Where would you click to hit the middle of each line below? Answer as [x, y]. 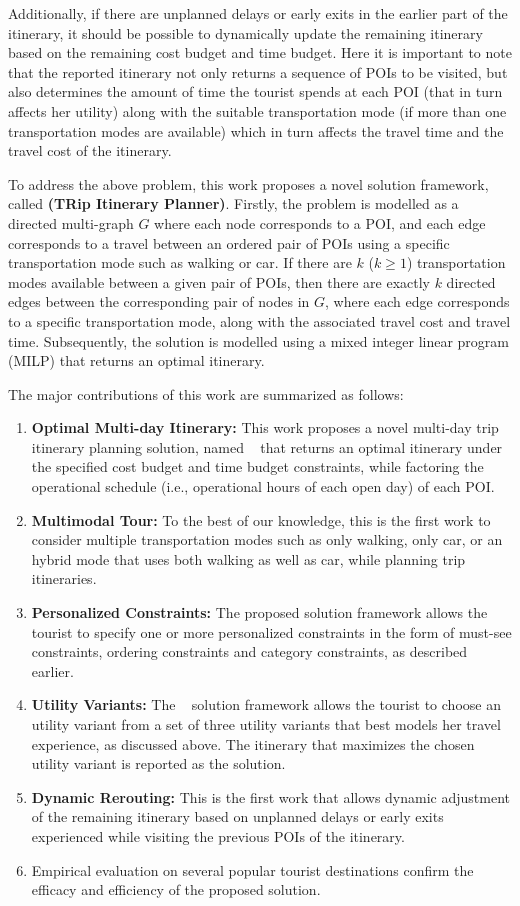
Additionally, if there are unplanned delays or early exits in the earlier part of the [258, 13]
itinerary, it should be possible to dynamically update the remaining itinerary [245, 32]
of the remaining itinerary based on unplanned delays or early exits [237, 816]
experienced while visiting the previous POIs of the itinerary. [218, 835]
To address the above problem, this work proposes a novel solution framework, [248, 183]
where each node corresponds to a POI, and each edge [320, 222]
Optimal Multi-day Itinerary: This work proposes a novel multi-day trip [265, 427]
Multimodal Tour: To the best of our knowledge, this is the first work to [261, 519]
